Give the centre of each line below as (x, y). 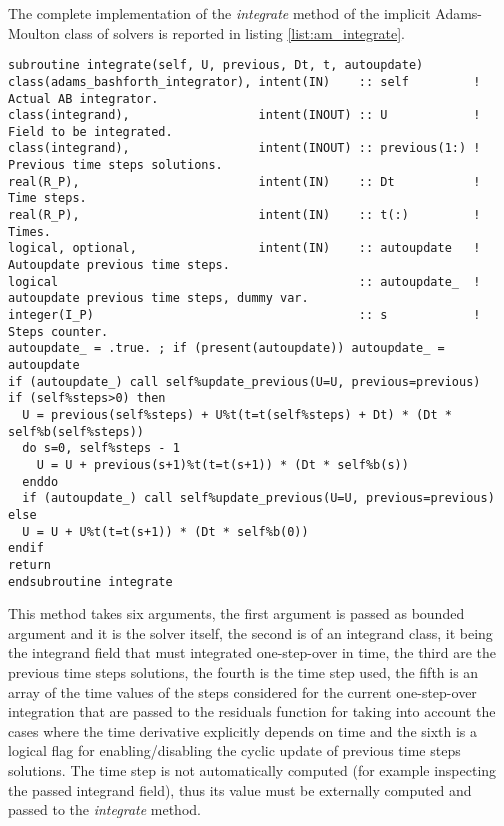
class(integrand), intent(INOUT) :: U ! (244, 115)
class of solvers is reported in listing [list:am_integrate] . (235, 32)
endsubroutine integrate (90, 581)
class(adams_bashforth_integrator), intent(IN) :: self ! (244, 81)
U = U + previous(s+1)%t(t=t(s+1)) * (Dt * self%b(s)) (222, 464)
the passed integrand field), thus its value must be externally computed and (240, 789)
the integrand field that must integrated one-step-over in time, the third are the (252, 652)
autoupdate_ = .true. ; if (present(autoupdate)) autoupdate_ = (226, 348)
